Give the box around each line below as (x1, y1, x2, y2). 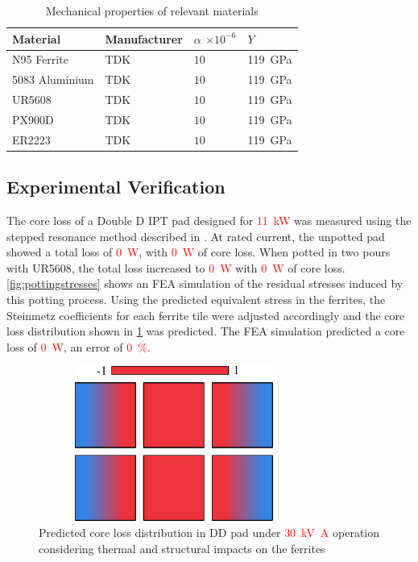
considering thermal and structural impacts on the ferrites (39, 539, 325, 556)
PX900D (12, 110, 54, 127)
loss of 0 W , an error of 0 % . (6, 338, 151, 355)
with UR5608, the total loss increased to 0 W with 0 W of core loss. (6, 259, 346, 276)
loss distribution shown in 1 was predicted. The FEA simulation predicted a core (6, 323, 405, 339)
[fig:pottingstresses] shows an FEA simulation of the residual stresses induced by (6, 275, 404, 292)
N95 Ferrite (12, 51, 68, 68)
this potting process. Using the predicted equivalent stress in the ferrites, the (6, 291, 386, 308)
